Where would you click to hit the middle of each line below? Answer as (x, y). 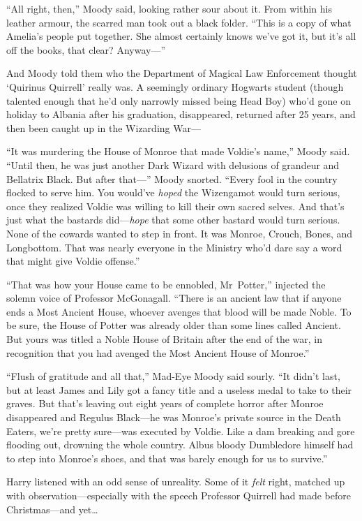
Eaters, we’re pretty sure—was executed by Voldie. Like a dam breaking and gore (181, 431)
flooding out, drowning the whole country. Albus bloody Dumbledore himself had (180, 445)
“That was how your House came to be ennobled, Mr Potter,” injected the (166, 284)
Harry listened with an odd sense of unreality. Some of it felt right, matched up (176, 482)
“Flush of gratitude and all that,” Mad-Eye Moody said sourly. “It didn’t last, (173, 376)
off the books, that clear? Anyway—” (86, 49)
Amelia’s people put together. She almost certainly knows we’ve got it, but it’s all (181, 36)
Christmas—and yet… (52, 509)
